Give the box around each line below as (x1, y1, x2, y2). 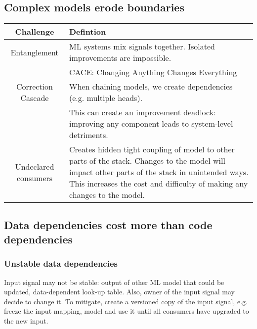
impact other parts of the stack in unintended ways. (69, 166, 249, 178)
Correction (16, 81, 53, 93)
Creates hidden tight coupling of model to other (69, 143, 235, 155)
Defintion (69, 26, 106, 38)
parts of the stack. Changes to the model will (69, 155, 225, 167)
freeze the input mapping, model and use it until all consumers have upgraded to (4, 306, 249, 316)
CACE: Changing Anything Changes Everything (69, 66, 237, 78)
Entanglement (10, 46, 59, 58)
